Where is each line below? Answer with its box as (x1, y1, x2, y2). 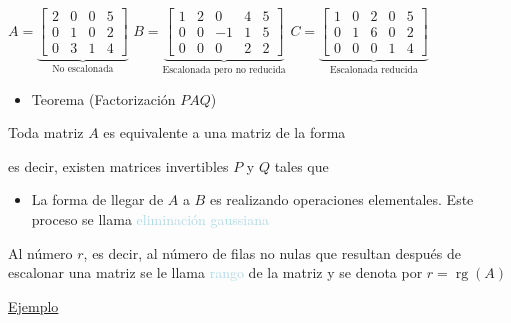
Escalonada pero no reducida (162, 64, 286, 75)
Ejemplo (8, 295, 59, 316)
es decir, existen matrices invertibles (8, 155, 229, 176)
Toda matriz (8, 122, 84, 143)
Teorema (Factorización (31, 88, 176, 109)
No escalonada (52, 63, 114, 74)
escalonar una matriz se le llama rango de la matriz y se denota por (8, 262, 423, 283)
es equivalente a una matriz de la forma (103, 122, 346, 143)
